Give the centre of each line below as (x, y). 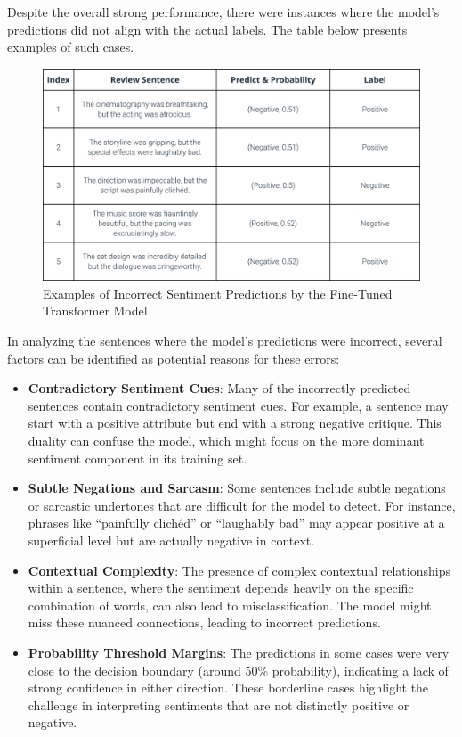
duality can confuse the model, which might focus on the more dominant (226, 441)
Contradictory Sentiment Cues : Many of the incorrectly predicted (219, 388)
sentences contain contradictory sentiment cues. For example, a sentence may (238, 405)
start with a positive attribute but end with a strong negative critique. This (235, 423)
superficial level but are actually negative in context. (171, 540)
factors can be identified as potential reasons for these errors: (174, 358)
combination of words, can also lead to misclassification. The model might (230, 605)
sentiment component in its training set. (138, 458)
